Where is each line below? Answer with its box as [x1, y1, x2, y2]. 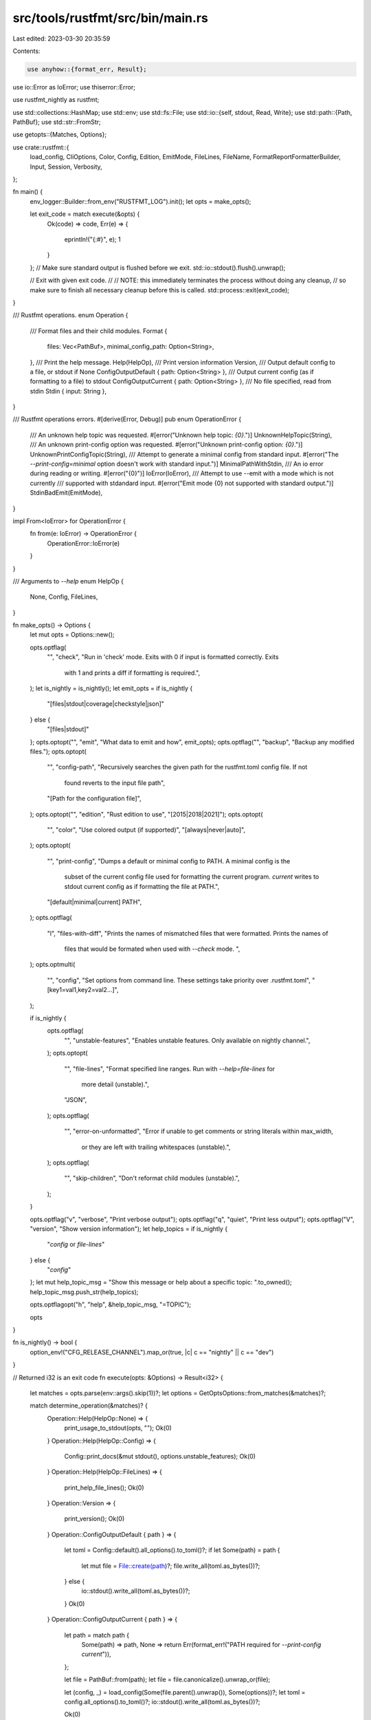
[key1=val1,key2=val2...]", [47, 986, 119, 994]
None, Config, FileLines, [30, 592, 98, 601]
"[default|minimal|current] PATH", [47, 898, 142, 906]
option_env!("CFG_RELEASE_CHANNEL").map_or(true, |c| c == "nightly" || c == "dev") [30, 1348, 274, 1356]
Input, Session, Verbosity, [30, 162, 102, 171]
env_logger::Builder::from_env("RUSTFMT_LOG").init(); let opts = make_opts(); [30, 197, 251, 206]
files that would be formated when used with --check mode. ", [64, 945, 240, 953]
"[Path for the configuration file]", [47, 795, 142, 803]
